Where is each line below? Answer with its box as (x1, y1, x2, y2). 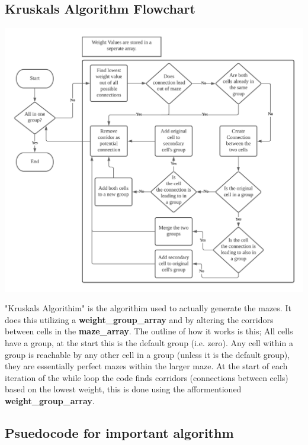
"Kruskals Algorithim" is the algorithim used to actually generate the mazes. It (5, 302, 291, 314)
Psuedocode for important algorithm (5, 423, 234, 441)
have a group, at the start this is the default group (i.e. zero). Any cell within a (5, 337, 293, 349)
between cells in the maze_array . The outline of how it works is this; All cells (5, 325, 293, 337)
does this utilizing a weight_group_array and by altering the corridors (5, 313, 274, 325)
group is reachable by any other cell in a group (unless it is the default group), (5, 348, 290, 360)
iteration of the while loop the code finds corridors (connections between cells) (5, 371, 288, 383)
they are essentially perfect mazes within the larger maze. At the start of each (5, 360, 288, 372)
